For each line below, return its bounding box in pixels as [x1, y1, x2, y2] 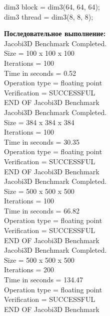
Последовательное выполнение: [4, 28, 106, 39]
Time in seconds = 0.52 [4, 67, 76, 78]
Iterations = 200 [4, 264, 54, 275]
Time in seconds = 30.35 [4, 136, 80, 147]
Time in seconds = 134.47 [4, 274, 83, 285]
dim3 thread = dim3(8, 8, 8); [4, 11, 93, 22]
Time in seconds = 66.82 [4, 205, 80, 216]
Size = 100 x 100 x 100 [4, 48, 74, 58]
